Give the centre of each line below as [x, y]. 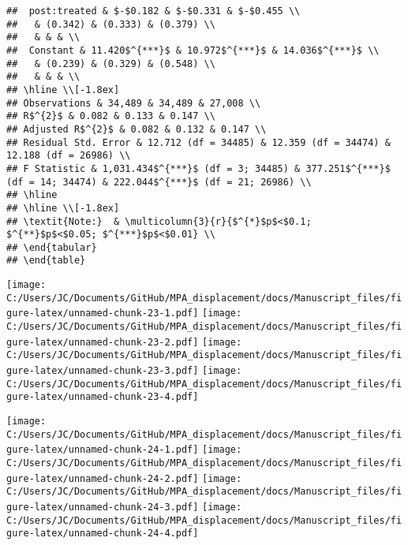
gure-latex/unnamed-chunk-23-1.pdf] [103, 314]
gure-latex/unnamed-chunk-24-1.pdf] [103, 450]
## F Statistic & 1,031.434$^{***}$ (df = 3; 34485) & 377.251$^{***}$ [198, 168]
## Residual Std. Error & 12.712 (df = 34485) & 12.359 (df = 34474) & [198, 142]
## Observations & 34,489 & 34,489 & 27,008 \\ [134, 103]
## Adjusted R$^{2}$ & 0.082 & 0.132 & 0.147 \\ [137, 129]
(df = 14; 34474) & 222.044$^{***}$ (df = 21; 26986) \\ [159, 182]
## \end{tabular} [52, 247]
